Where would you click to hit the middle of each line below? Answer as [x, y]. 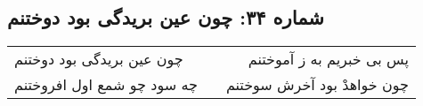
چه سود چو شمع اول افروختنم [106, 85]
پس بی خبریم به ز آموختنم [328, 59]
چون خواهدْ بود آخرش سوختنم [317, 85]
